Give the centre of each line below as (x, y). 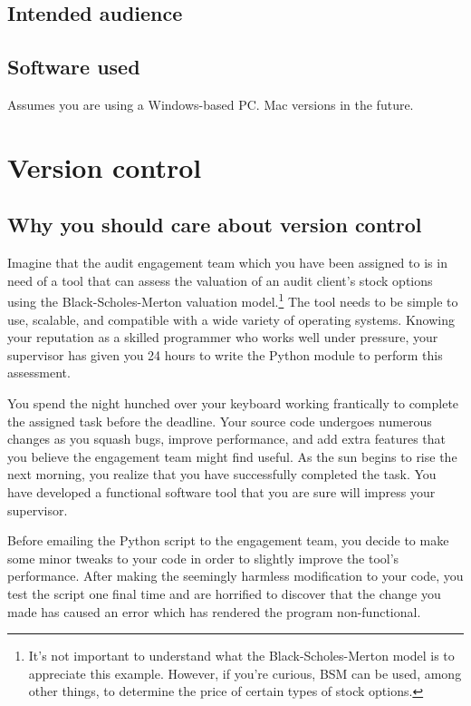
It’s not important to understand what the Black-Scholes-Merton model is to (241, 656)
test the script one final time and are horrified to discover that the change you (224, 593)
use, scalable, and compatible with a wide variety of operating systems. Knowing (231, 319)
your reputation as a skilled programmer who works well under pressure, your (223, 337)
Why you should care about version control (215, 225)
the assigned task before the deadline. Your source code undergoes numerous (220, 421)
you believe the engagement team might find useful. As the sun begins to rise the (232, 456)
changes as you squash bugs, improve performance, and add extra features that (227, 439)
